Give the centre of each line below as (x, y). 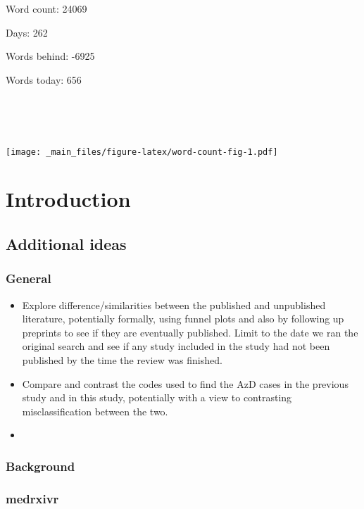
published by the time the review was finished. (122, 359)
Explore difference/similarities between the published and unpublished (174, 304)
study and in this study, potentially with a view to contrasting (157, 397)
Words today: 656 (44, 79)
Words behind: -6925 (50, 56)
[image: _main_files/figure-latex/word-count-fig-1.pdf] (142, 152)
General (29, 278)
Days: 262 (27, 32)
